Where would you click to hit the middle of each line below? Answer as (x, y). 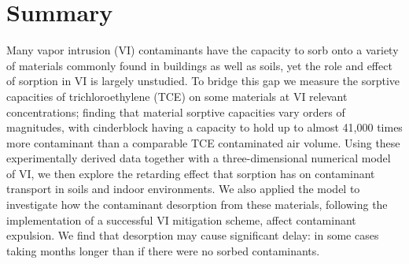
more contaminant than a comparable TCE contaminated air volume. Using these (203, 142)
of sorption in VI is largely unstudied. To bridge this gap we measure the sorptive (203, 81)
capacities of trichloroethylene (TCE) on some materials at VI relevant (177, 96)
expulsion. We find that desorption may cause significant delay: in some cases (193, 235)
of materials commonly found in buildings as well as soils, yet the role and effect (199, 65)
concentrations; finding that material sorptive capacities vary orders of (176, 112)
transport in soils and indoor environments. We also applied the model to (183, 189)
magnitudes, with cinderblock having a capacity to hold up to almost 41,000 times (204, 127)
